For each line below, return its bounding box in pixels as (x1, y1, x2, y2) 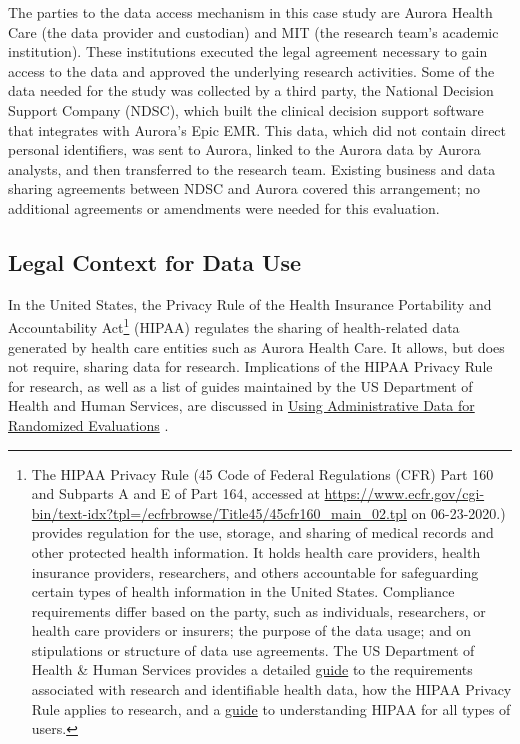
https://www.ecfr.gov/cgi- (324, 483, 485, 504)
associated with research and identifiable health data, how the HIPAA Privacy (31, 679, 512, 700)
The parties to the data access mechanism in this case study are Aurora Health (8, 2, 493, 22)
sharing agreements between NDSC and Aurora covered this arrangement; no (8, 178, 481, 199)
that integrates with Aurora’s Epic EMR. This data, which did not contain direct (8, 119, 507, 140)
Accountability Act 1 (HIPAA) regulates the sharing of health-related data (8, 314, 460, 337)
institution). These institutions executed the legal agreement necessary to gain (8, 41, 488, 62)
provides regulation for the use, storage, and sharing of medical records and (31, 522, 494, 543)
